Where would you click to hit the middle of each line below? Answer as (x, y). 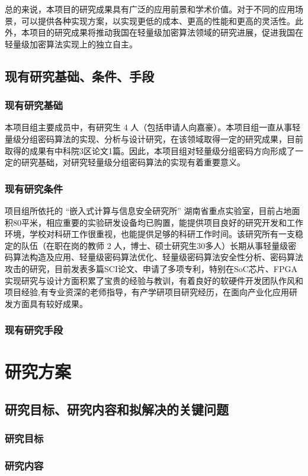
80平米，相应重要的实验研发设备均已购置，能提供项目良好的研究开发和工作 (158, 222)
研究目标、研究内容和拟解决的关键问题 (117, 409)
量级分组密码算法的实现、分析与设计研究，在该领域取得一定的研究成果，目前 (154, 138)
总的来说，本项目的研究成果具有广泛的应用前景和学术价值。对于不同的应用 (150, 9)
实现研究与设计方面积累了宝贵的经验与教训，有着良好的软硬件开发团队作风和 (154, 280)
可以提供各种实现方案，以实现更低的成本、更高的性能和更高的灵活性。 (158, 20)
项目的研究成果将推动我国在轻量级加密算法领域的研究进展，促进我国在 (166, 32)
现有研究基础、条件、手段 (79, 76)
